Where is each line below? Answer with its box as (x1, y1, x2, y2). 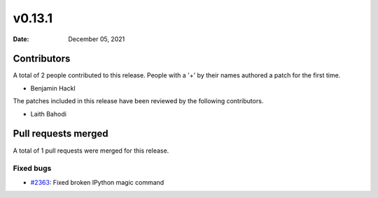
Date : (13, 35, 29, 43)
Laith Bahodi (30, 109, 66, 118)
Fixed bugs (13, 164, 52, 174)
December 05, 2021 (68, 35, 125, 43)
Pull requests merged (13, 128, 108, 139)
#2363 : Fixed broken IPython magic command (30, 178, 164, 186)
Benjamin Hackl (30, 84, 76, 92)
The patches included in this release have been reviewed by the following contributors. (13, 97, 264, 105)
